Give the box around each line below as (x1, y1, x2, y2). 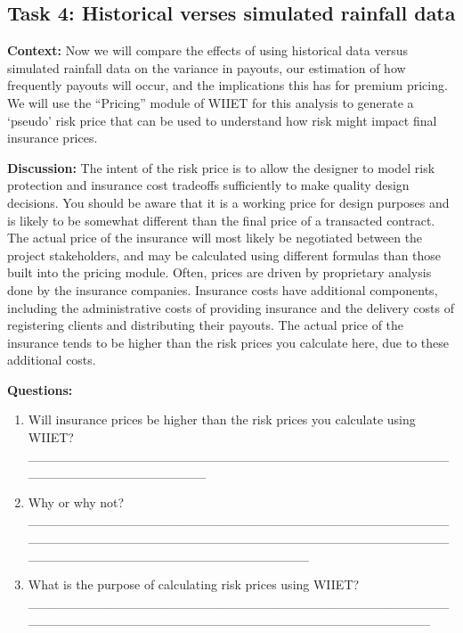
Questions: (7, 380, 73, 399)
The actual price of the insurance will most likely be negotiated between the (7, 228, 423, 247)
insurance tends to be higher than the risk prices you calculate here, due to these (7, 333, 450, 351)
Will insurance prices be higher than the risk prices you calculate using (28, 410, 416, 429)
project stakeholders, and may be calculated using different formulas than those (7, 245, 442, 264)
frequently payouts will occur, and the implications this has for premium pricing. (7, 76, 448, 95)
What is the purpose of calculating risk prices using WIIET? (28, 575, 360, 594)
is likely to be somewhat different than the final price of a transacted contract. (7, 210, 435, 229)
